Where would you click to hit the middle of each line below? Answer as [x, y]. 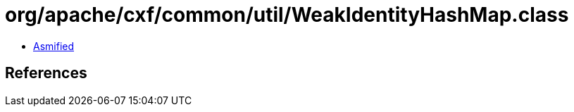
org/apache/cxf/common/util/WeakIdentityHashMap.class [287, 15]
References [46, 73]
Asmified [54, 46]
